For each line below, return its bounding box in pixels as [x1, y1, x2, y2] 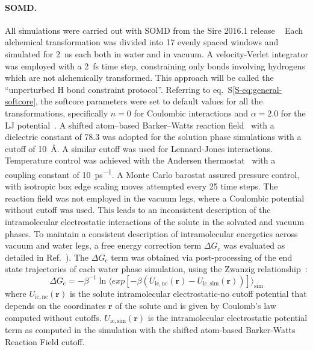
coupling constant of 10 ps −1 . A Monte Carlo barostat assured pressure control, [5, 166, 300, 180]
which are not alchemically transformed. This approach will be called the [5, 71, 274, 84]
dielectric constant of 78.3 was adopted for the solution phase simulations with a [5, 130, 302, 143]
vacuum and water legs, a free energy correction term [5, 239, 202, 252]
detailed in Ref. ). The [5, 250, 89, 263]
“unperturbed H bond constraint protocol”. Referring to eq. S [5, 83, 233, 95]
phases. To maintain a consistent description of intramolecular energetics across [5, 227, 298, 240]
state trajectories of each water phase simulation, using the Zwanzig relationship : [5, 262, 308, 275]
